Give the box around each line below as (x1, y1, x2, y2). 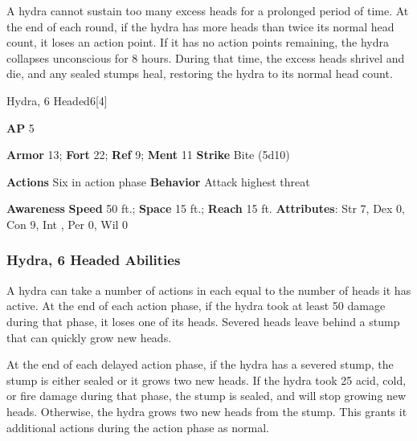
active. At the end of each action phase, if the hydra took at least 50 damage (6, 297, 386, 314)
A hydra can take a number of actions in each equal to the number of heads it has (6, 281, 411, 298)
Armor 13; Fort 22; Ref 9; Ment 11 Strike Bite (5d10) (6, 146, 290, 163)
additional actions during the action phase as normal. (6, 419, 270, 435)
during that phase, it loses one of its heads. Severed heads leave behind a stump (6, 312, 400, 329)
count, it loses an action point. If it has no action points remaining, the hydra (6, 34, 390, 51)
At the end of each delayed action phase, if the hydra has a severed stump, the (6, 356, 394, 373)
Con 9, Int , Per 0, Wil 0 (6, 215, 129, 232)
